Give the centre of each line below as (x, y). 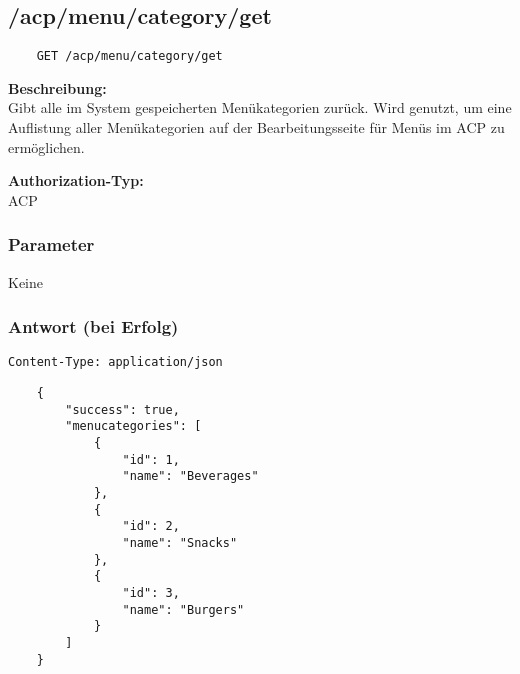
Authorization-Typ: (76, 180)
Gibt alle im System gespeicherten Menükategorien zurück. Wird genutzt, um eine (260, 107)
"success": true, (122, 409)
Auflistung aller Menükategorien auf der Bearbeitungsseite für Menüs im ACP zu (256, 127)
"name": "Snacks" (180, 543)
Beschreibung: (57, 87)
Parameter (51, 244)
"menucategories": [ (133, 426)
